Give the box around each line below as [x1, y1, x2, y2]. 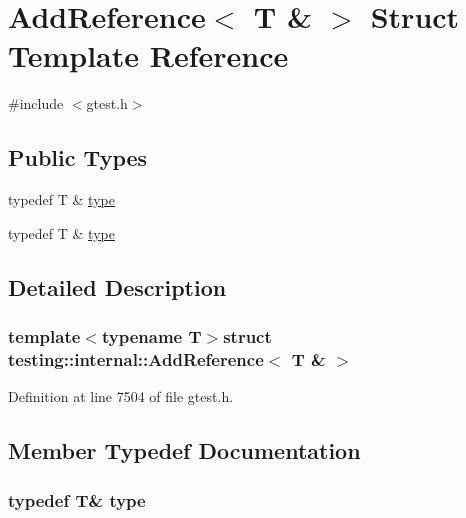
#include [8, 93, 64, 114]
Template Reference [8, 35, 289, 76]
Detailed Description [8, 271, 227, 302]
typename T [101, 324, 202, 348]
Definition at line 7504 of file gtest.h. [8, 386, 234, 407]
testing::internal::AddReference [8, 346, 264, 371]
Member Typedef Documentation [8, 435, 361, 466]
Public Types [8, 142, 148, 173]
